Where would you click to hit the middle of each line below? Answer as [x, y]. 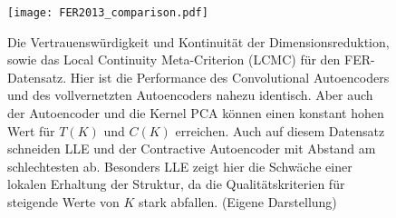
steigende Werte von [63, 202]
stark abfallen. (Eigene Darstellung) [237, 202]
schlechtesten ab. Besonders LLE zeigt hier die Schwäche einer [180, 166]
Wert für [31, 130]
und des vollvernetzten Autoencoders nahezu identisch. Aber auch [190, 95]
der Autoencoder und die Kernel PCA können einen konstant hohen [196, 113]
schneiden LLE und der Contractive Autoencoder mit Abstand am [192, 149]
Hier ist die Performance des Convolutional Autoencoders [230, 77]
